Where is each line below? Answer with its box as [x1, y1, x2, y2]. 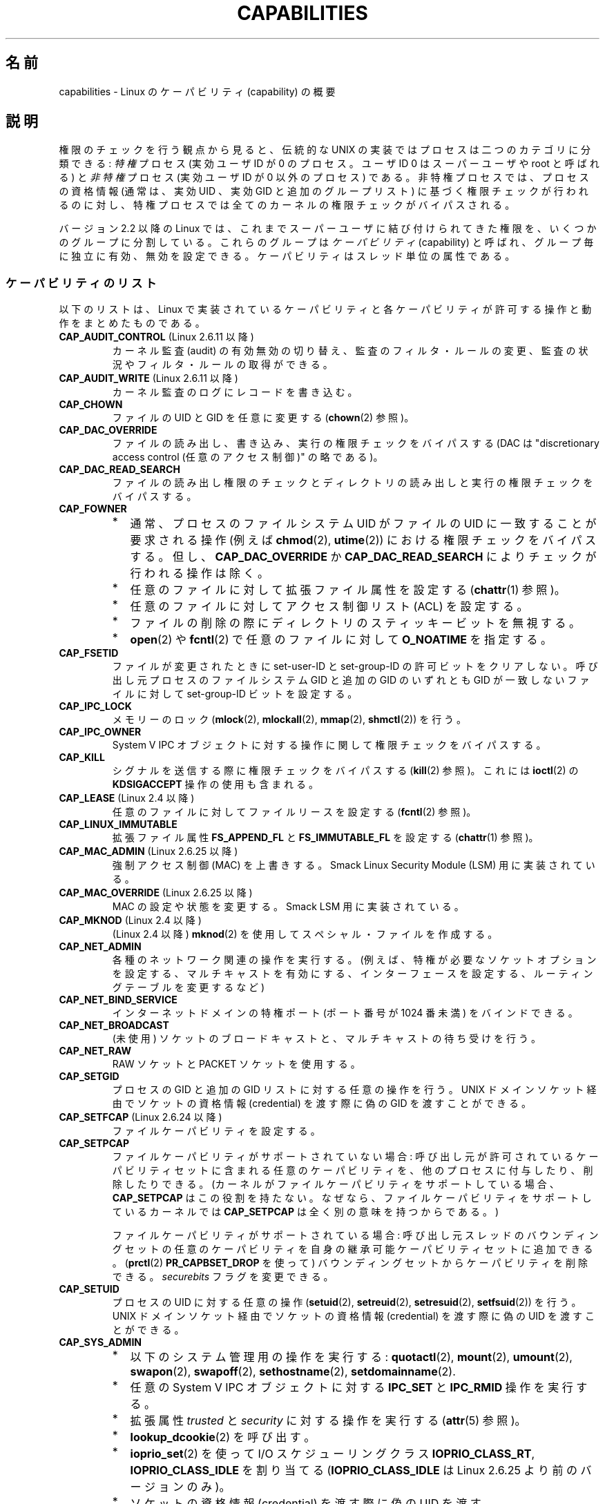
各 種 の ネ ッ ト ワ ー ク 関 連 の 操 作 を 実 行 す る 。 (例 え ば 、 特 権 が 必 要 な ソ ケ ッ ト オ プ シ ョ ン [112, 954, 597, 966]
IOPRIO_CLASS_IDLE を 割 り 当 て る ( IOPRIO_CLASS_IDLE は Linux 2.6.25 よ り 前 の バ [130, 1463, 592, 1478]
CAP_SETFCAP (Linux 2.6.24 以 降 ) [59, 1111, 222, 1124]
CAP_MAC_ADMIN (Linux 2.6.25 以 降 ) [59, 845, 238, 858]
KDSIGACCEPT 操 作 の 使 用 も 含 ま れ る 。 [112, 778, 318, 791]
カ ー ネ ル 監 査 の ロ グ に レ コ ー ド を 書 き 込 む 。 [112, 386, 358, 398]
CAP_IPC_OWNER [59, 726, 142, 738]
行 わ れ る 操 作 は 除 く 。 [130, 566, 269, 581]
